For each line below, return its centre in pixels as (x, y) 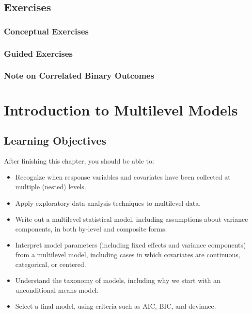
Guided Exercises (38, 53)
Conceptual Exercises (47, 31)
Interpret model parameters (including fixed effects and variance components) (131, 245)
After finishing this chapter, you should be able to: (79, 160)
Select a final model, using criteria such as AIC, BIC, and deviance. (116, 306)
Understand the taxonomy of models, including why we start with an (118, 280)
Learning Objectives (55, 140)
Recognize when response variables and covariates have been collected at (123, 177)
